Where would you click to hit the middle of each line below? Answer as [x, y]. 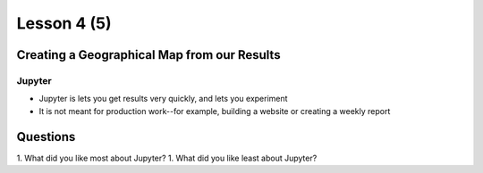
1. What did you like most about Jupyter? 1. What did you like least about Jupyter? [167, 158]
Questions [46, 137]
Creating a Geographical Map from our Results [148, 55]
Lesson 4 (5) [64, 23]
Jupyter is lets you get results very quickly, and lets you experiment [163, 99]
